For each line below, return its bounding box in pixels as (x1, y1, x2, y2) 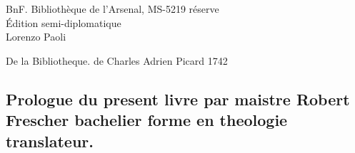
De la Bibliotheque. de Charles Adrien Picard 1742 (6, 53, 228, 68)
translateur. (6, 130, 94, 152)
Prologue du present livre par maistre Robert (6, 88, 350, 110)
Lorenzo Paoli (6, 29, 66, 44)
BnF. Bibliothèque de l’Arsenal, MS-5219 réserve (6, 1, 219, 16)
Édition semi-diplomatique (6, 15, 121, 30)
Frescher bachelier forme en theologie (6, 109, 288, 131)
